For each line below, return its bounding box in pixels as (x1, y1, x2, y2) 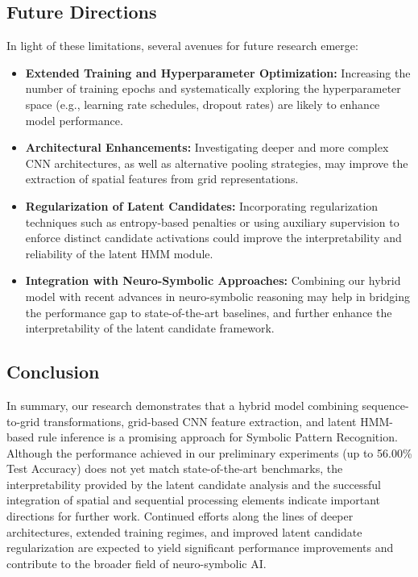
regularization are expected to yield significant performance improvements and (6, 539, 394, 556)
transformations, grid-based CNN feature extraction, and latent (43, 412, 357, 429)
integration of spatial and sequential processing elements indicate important (6, 491, 381, 508)
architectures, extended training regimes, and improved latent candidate (6, 523, 362, 540)
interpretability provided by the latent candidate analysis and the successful (6, 475, 381, 492)
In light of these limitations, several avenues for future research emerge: (6, 37, 358, 54)
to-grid (6, 412, 40, 429)
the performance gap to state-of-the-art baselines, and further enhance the (25, 303, 392, 320)
